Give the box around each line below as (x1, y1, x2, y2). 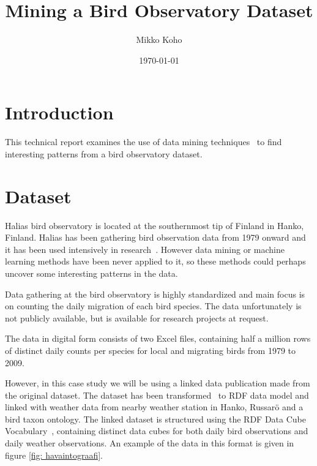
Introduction (5, 100, 114, 125)
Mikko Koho (136, 33, 182, 46)
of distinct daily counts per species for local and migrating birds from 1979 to (5, 344, 296, 356)
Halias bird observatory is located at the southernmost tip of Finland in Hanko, (5, 219, 304, 231)
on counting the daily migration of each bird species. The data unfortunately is (5, 299, 302, 312)
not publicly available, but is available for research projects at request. (5, 311, 269, 324)
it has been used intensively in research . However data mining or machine (5, 242, 285, 255)
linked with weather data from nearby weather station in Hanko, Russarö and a (5, 400, 304, 413)
